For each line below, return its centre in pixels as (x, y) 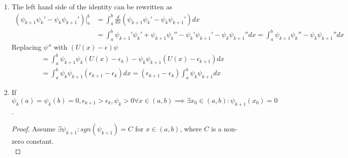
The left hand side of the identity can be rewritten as (92, 6)
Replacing (26, 47)
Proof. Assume (33, 129)
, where (191, 129)
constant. (40, 141)
